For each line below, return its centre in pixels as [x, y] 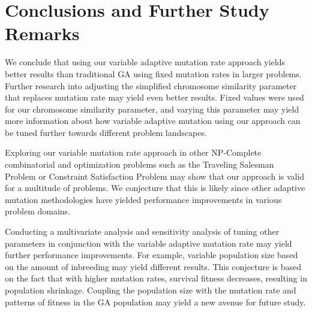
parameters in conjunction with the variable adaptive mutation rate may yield [148, 243]
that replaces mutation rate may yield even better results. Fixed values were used [154, 97]
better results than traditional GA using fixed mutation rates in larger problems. [153, 73]
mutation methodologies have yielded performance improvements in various [143, 199]
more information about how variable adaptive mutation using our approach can [153, 121]
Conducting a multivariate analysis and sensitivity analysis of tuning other [142, 231]
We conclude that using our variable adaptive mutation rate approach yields [145, 62]
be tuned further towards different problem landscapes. [106, 132]
